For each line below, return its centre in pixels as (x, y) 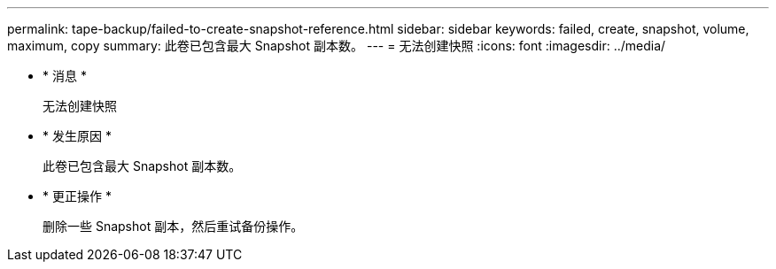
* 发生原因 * (77, 136)
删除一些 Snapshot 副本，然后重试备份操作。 (173, 226)
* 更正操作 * (77, 196)
